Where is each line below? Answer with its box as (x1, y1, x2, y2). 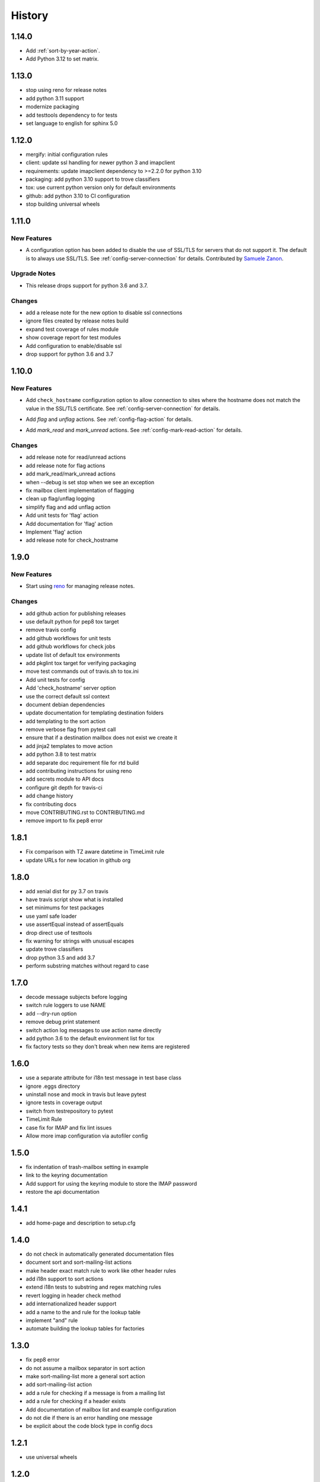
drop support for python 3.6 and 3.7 (25, 350, 114, 357)
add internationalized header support (25, 1300, 117, 1307)
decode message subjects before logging (25, 994, 127, 1001)
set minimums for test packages (25, 904, 104, 911)
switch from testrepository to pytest (25, 1107, 114, 1114)
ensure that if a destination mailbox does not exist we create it (25, 734, 178, 741)
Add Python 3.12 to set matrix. (25, 55, 99, 62)
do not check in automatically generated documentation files (25, 1250, 174, 1257)
